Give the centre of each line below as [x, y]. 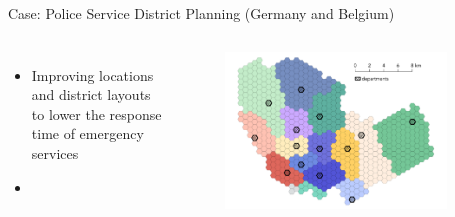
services [55, 152]
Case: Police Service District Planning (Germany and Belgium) [201, 13]
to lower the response [96, 113]
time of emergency [87, 133]
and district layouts [91, 94]
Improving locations [92, 74]
